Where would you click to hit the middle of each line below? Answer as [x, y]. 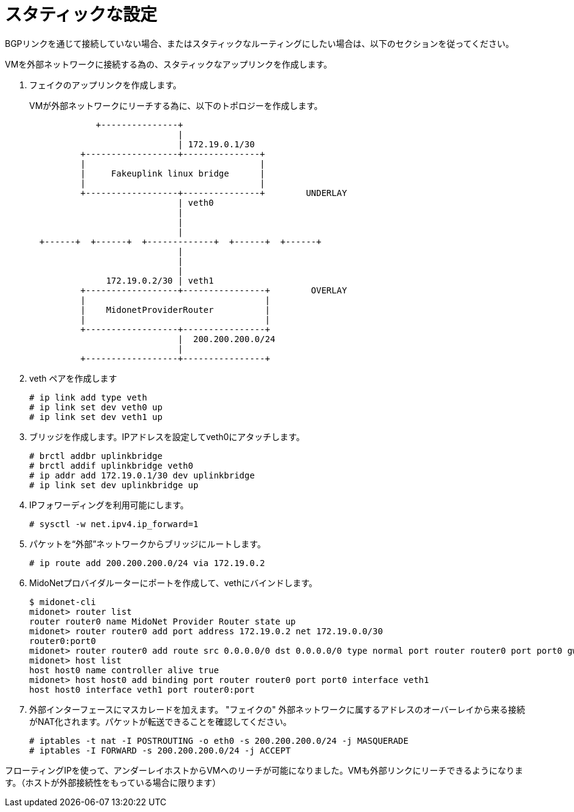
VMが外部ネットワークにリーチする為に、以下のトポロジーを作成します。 [176, 105]
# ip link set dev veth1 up [96, 417]
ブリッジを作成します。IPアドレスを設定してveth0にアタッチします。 [167, 436]
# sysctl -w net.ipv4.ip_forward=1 [114, 524]
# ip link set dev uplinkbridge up [114, 485]
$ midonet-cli [63, 602]
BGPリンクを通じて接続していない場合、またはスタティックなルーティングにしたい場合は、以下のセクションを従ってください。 [260, 43]
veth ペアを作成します [73, 378]
